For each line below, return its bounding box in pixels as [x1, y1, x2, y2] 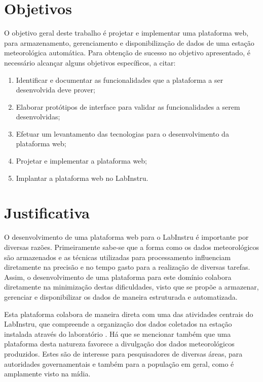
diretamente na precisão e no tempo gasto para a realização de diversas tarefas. [4, 262, 250, 272]
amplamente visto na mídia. [4, 368, 91, 379]
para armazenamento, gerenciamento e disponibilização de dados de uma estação [4, 37, 254, 48]
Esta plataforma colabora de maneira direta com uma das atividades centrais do [4, 308, 253, 319]
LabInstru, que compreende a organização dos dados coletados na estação [4, 319, 232, 329]
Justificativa [4, 202, 90, 223]
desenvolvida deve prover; [16, 84, 95, 95]
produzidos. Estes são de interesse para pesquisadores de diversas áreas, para [4, 348, 243, 359]
